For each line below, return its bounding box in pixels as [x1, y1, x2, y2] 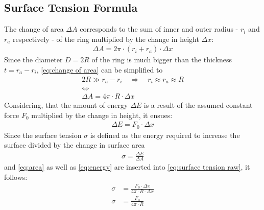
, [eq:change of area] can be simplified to [36, 64, 163, 75]
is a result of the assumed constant [143, 100, 253, 110]
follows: [4, 171, 28, 182]
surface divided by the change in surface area [4, 139, 145, 150]
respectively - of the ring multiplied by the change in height [12, 33, 199, 44]
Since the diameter [4, 54, 63, 65]
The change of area [4, 24, 64, 34]
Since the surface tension [4, 129, 82, 140]
